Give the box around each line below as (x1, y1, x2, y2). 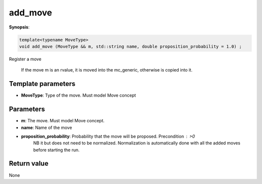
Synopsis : (9, 24, 30, 30)
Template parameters (9, 80, 76, 88)
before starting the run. (33, 147, 80, 153)
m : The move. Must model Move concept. (21, 118, 105, 124)
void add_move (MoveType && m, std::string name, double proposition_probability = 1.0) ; (19, 43, 242, 49)
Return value (9, 159, 49, 168)
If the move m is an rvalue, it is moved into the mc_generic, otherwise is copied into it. (21, 67, 193, 73)
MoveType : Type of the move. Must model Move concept (21, 92, 136, 99)
